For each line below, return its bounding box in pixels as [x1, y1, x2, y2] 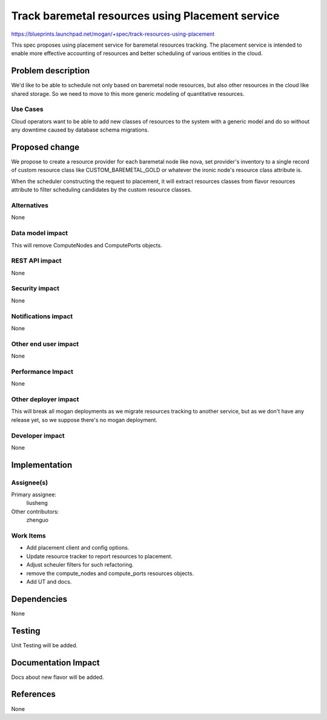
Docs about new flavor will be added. [11, 673, 104, 681]
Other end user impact [11, 339, 79, 348]
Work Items [11, 531, 46, 539]
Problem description [11, 65, 90, 76]
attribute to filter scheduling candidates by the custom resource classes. [11, 186, 192, 193]
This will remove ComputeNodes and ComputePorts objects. [11, 241, 163, 248]
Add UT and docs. [26, 578, 72, 585]
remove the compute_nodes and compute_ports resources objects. [26, 570, 194, 577]
